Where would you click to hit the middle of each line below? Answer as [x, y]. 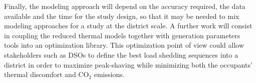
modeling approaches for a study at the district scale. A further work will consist [128, 26]
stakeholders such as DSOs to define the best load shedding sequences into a [121, 54]
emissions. [109, 74]
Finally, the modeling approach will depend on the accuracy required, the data [125, 6]
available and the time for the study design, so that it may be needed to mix [122, 16]
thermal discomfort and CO [47, 74]
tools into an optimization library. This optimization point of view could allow [124, 45]
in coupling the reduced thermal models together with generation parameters [122, 35]
